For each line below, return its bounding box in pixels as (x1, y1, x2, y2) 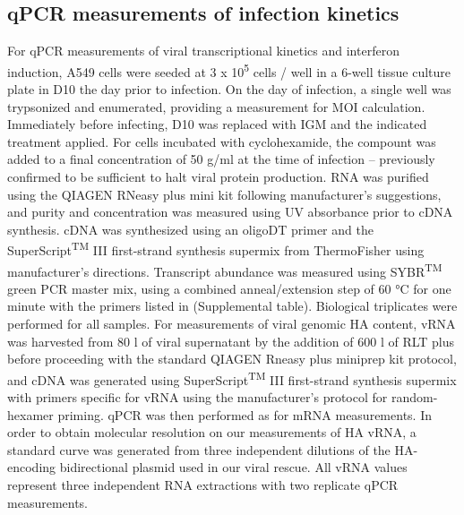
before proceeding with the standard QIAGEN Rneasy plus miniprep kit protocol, (7, 349, 457, 368)
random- (391, 388, 438, 407)
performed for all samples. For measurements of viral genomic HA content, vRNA (7, 314, 456, 333)
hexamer (7, 405, 54, 424)
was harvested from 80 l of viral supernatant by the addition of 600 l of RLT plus (7, 331, 455, 350)
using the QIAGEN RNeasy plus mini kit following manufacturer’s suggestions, (7, 185, 442, 203)
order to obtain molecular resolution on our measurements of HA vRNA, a (7, 423, 417, 442)
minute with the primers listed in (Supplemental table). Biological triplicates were (7, 296, 458, 315)
